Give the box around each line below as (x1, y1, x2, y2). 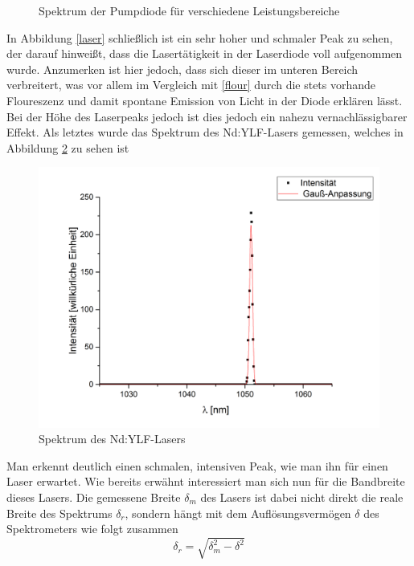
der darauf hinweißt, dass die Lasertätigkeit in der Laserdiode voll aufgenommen (6, 45, 403, 62)
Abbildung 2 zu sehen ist (6, 139, 129, 156)
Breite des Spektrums (6, 504, 113, 521)
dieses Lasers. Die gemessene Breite (6, 488, 181, 505)
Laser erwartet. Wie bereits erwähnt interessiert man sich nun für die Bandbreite (6, 473, 405, 490)
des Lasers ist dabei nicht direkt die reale (200, 488, 404, 505)
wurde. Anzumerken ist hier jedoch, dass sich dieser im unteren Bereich (6, 60, 359, 77)
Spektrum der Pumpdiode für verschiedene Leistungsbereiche (39, 2, 340, 18)
